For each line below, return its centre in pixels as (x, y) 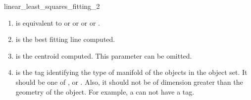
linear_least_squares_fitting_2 (52, 6)
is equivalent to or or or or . (58, 22)
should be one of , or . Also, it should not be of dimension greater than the (129, 82)
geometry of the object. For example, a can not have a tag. (105, 91)
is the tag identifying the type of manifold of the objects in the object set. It (131, 72)
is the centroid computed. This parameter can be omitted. (104, 55)
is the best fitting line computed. (65, 39)
